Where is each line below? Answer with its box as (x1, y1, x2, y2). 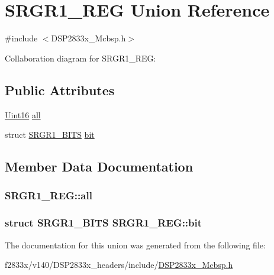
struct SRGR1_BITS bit (5, 128, 95, 141)
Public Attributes (5, 80, 115, 99)
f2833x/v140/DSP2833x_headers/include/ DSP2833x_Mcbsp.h (5, 258, 233, 271)
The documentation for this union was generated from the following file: (5, 238, 266, 251)
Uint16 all (5, 108, 41, 121)
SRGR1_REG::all (5, 188, 92, 203)
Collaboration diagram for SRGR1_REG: (5, 51, 156, 64)
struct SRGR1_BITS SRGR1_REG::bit (5, 215, 202, 230)
